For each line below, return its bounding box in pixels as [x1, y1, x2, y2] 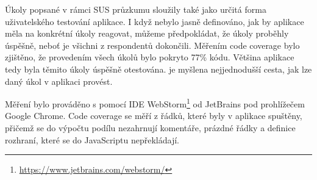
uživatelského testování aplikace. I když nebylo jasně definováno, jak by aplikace [5, 15, 304, 27]
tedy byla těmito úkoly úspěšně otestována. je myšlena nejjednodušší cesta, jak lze [5, 62, 312, 75]
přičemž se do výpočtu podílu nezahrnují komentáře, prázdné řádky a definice [5, 121, 296, 134]
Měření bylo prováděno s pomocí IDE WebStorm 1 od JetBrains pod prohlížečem [5, 96, 305, 110]
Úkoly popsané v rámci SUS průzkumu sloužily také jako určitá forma [5, 3, 266, 15]
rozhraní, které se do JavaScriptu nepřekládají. [5, 133, 179, 146]
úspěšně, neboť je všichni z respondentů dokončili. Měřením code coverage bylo [5, 38, 300, 51]
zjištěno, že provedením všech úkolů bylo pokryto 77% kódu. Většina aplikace [5, 51, 294, 63]
